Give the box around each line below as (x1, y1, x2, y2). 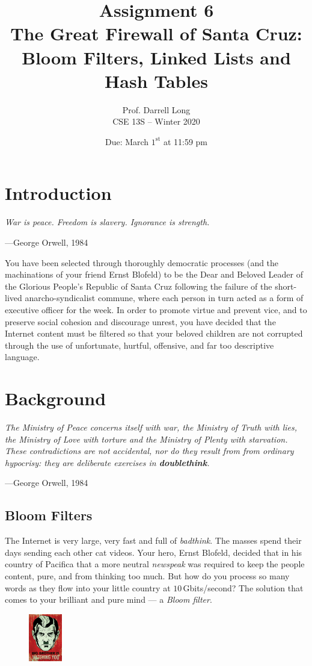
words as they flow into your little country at (5, 581, 171, 594)
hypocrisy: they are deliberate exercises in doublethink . (5, 456, 210, 468)
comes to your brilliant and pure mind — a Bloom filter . (5, 593, 212, 606)
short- (275, 279, 297, 292)
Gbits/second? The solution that (183, 581, 304, 594)
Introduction (5, 181, 112, 205)
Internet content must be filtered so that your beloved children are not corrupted (5, 327, 303, 340)
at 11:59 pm (163, 135, 208, 148)
